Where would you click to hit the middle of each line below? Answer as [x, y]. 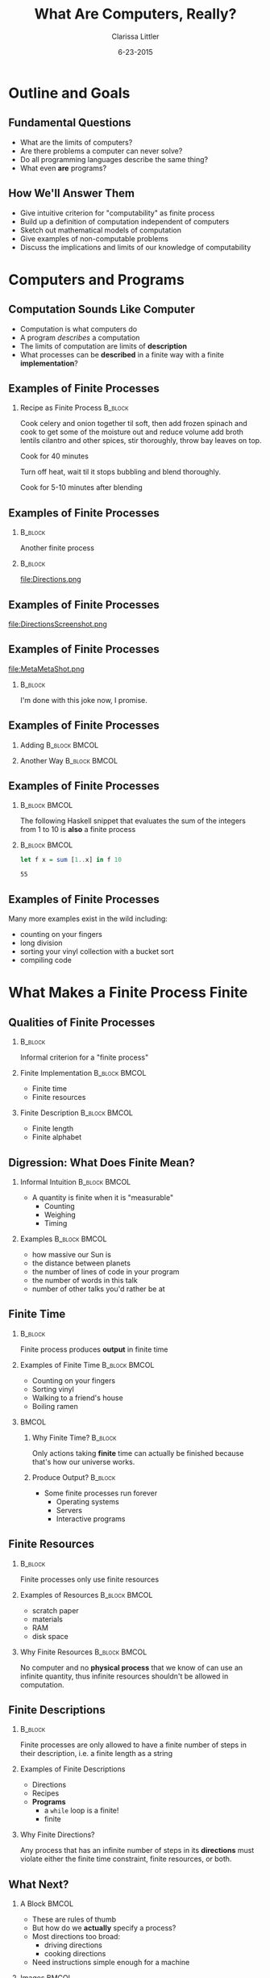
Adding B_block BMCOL [59, 745]
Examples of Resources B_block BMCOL [86, 1595]
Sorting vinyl [53, 1389]
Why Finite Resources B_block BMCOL [83, 1652]
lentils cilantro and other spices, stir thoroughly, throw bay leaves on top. [141, 441]
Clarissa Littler [135, 36]
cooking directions [75, 1954]
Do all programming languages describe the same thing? [114, 159]
